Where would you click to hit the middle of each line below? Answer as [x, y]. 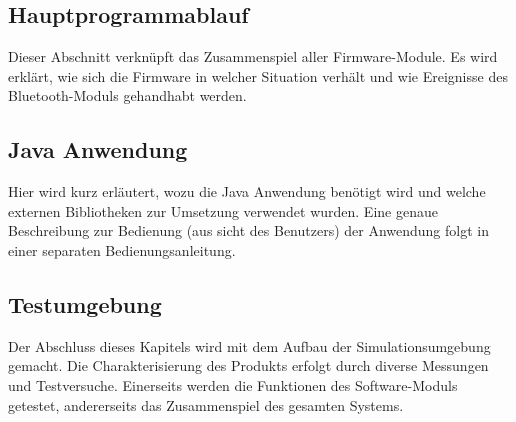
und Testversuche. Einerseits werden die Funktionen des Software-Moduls [233, 384]
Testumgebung [85, 303]
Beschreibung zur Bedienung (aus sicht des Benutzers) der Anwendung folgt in [248, 230]
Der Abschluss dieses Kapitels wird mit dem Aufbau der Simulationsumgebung [249, 345]
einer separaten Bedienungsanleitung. [122, 249]
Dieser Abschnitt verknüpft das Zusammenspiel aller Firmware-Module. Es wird [253, 56]
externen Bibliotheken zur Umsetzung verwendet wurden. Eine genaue [223, 210]
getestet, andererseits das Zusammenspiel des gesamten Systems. [206, 404]
